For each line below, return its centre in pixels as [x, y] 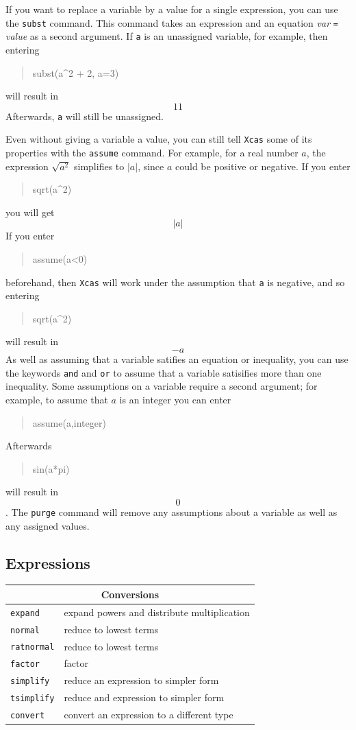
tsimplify [33, 699]
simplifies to [99, 166]
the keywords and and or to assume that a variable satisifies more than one [164, 372]
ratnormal [33, 647]
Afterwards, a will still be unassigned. [85, 116]
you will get [30, 212]
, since [151, 166]
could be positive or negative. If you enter [263, 166]
